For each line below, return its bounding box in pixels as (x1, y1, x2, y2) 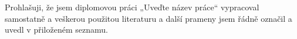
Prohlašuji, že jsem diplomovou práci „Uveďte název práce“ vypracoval (5, 1, 259, 13)
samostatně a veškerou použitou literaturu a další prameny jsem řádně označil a (5, 12, 292, 24)
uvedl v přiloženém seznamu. (5, 24, 108, 36)
